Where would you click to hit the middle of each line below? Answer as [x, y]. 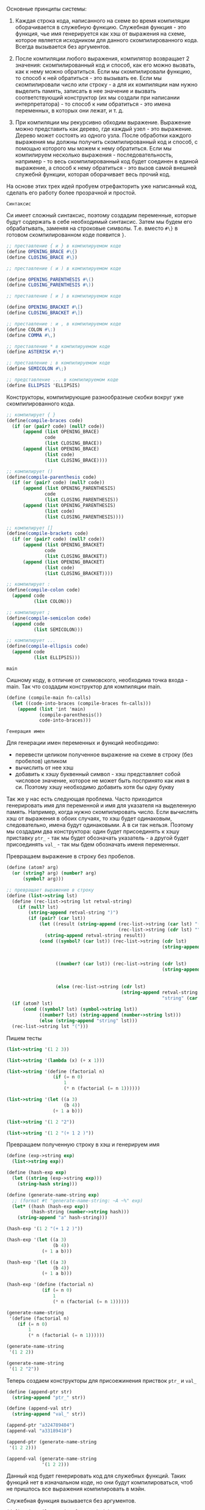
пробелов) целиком [41, 761]
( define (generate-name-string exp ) [53, 1195]
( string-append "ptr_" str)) [49, 1397]
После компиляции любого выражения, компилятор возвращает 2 [102, 58]
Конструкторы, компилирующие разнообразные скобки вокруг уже [95, 397]
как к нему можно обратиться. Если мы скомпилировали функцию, [103, 72]
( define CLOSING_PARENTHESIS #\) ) [50, 285]
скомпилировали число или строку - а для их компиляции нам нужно [106, 84]
